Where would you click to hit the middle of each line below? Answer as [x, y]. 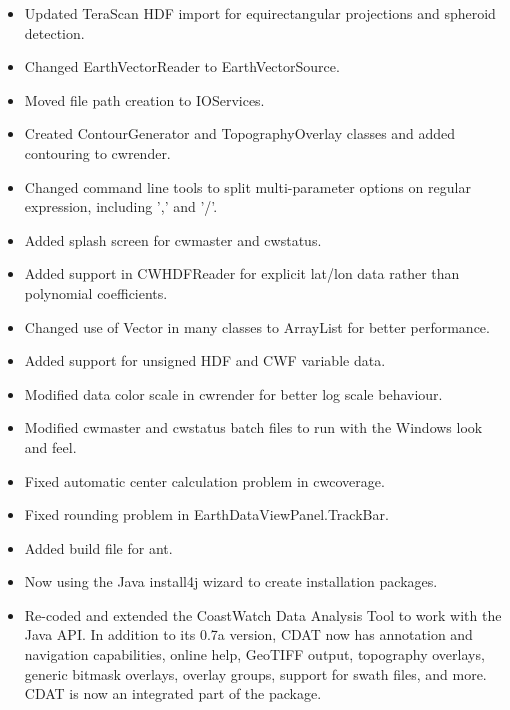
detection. [54, 32]
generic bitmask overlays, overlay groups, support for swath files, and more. [255, 673]
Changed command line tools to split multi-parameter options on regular [247, 186]
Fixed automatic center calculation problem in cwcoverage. [204, 480]
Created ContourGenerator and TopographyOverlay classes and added [240, 133]
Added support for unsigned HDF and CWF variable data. [205, 360]
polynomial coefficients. [96, 292]
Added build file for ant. [98, 547]
